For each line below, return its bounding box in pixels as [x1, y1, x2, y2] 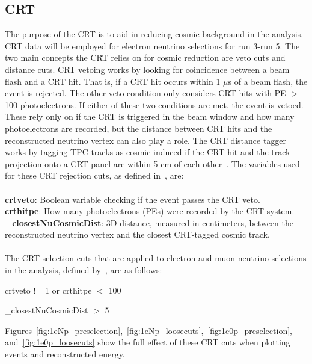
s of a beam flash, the [228, 75, 308, 87]
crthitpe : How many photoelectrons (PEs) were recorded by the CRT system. [5, 205, 295, 217]
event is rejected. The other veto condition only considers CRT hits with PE [5, 87, 286, 99]
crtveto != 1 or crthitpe [5, 283, 92, 296]
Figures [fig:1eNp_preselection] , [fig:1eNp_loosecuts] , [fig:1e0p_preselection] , [5, 324, 292, 336]
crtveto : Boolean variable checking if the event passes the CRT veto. [5, 193, 260, 205]
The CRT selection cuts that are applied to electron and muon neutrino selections [5, 251, 307, 264]
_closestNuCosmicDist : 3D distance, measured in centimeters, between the [5, 216, 293, 229]
